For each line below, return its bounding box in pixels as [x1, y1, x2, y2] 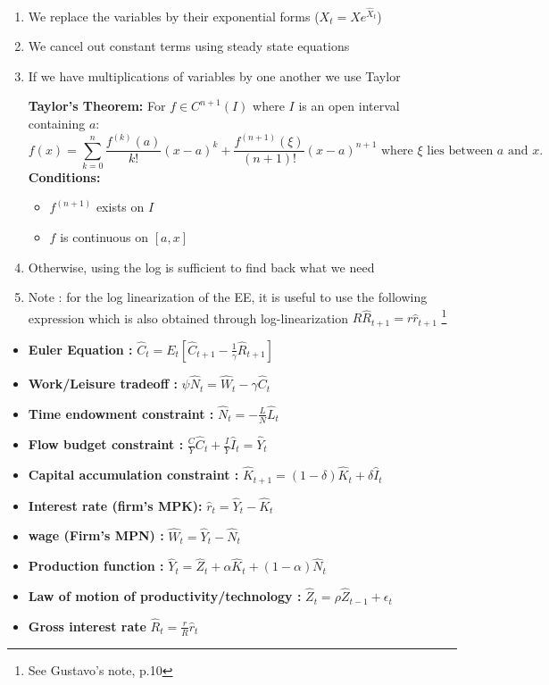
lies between [427, 144, 494, 157]
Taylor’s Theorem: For [28, 96, 166, 115]
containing [28, 114, 86, 133]
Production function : [28, 556, 164, 575]
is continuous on [60, 228, 149, 246]
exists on [96, 197, 145, 216]
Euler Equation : [28, 339, 133, 358]
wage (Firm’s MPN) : [28, 526, 164, 545]
